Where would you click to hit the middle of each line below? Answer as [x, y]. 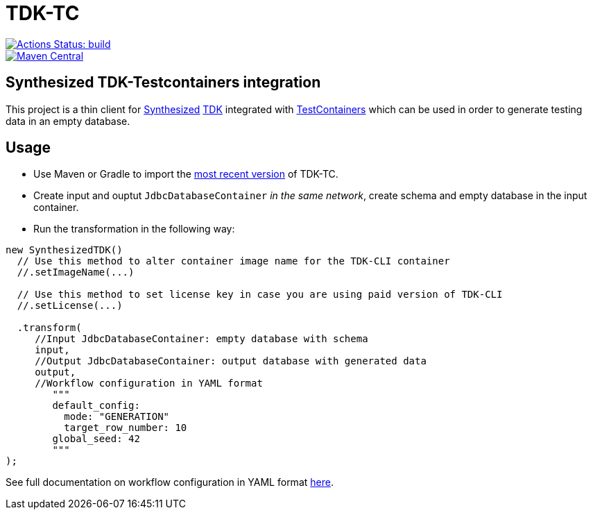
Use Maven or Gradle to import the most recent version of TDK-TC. [186, 174]
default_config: [96, 406]
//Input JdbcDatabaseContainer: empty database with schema [201, 339]
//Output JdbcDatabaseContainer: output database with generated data [231, 361]
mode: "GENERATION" [117, 417]
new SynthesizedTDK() [64, 250]
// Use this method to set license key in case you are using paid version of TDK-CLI [260, 295]
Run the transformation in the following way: [134, 229]
